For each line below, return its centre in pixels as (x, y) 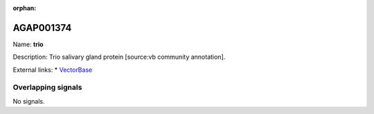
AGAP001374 (42, 28)
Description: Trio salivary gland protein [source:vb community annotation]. (119, 57)
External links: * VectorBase (53, 70)
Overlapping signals (47, 88)
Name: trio (28, 44)
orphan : (25, 8)
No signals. (29, 101)
